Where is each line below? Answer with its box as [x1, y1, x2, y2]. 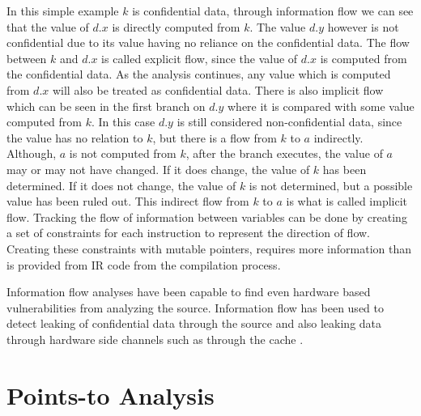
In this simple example [6, 2, 119, 19]
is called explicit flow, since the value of [101, 49, 298, 66]
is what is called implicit [286, 193, 408, 210]
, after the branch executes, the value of [185, 145, 383, 162]
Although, [6, 145, 57, 162]
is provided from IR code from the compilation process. [6, 256, 281, 273]
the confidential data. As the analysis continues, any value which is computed [6, 66, 391, 83]
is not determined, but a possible [249, 176, 413, 193]
